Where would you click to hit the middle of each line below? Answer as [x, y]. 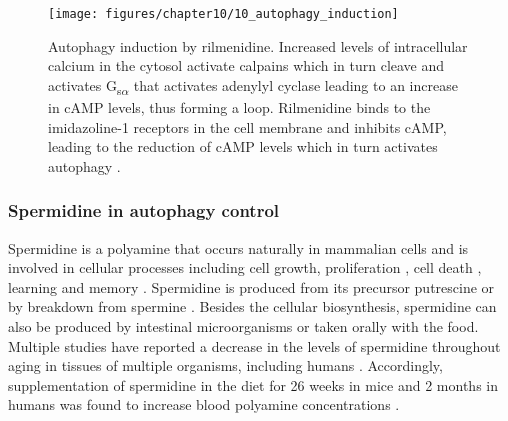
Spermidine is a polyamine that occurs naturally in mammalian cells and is [238, 247]
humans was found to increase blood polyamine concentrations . [204, 404]
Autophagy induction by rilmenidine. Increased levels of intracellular [258, 45]
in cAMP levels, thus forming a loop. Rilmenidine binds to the [239, 106]
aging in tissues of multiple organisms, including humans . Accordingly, [225, 365]
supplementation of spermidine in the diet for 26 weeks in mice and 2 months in [253, 384]
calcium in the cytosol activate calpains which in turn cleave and [246, 65]
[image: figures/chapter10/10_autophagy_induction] [223, 14]
